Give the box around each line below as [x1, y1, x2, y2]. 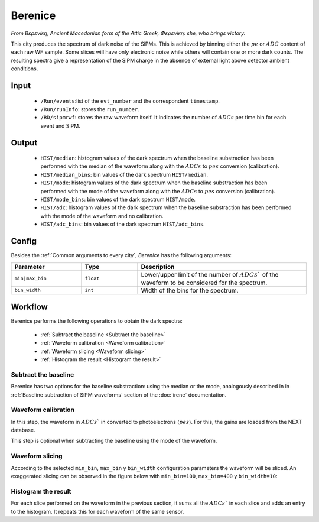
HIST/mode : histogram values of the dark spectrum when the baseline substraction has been [40, 179, 268, 186]
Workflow [11, 302, 48, 312]
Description [141, 262, 175, 271]
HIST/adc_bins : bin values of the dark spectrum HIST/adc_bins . [40, 221, 205, 228]
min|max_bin [14, 275, 47, 282]
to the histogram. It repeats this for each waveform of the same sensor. [11, 508, 184, 515]
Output [11, 138, 38, 148]
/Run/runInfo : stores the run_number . [40, 105, 140, 112]
